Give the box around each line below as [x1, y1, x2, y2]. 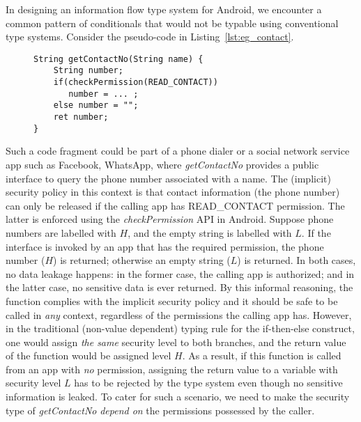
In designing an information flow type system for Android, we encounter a [6, 2, 322, 16]
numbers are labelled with [6, 225, 116, 240]
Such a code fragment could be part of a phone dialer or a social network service [6, 143, 350, 158]
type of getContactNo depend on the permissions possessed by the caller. [6, 403, 315, 417]
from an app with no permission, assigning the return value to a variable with [6, 361, 338, 376]
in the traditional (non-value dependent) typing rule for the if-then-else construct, [6, 321, 355, 336]
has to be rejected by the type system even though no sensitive [74, 375, 343, 390]
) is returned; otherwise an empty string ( [53, 253, 231, 267]
